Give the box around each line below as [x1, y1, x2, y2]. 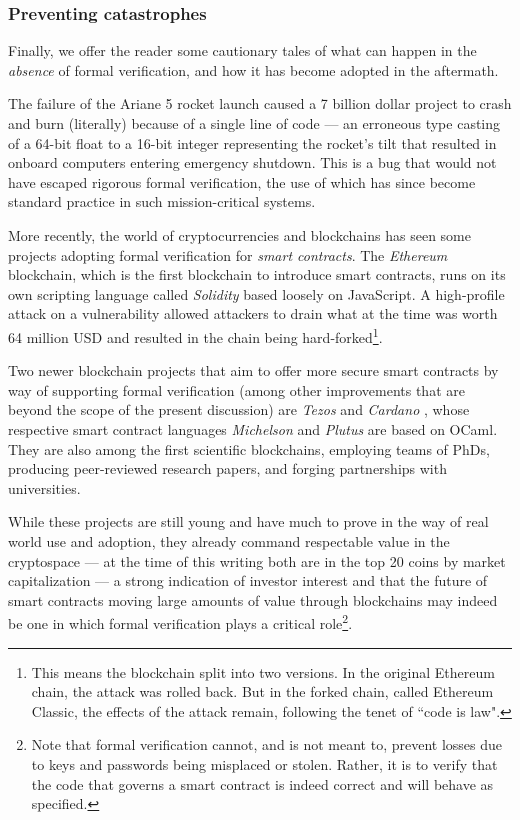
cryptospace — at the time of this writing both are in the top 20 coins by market [8, 550, 506, 571]
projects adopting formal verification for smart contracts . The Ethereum [8, 244, 448, 265]
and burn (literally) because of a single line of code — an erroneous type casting [8, 113, 501, 133]
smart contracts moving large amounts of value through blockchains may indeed [8, 589, 498, 610]
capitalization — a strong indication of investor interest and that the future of [8, 570, 488, 591]
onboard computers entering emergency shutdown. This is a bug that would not [8, 152, 497, 173]
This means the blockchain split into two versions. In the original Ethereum [31, 661, 495, 682]
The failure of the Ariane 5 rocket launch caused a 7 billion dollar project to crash [8, 93, 512, 114]
